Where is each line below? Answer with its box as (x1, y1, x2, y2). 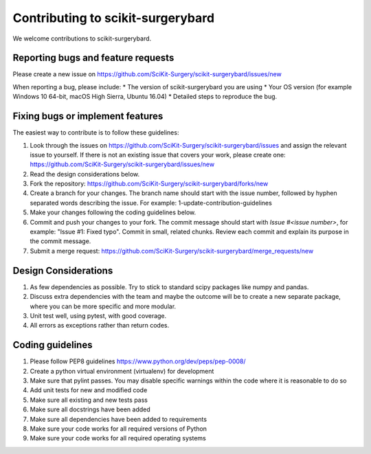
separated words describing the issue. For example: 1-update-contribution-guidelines (30, 198, 273, 207)
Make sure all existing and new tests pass (30, 396, 148, 404)
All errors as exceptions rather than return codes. (30, 321, 170, 330)
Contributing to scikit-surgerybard (12, 10, 215, 25)
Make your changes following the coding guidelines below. (30, 208, 196, 216)
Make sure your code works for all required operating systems (30, 434, 206, 442)
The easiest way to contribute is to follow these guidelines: (12, 128, 179, 137)
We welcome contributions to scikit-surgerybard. (12, 34, 152, 43)
